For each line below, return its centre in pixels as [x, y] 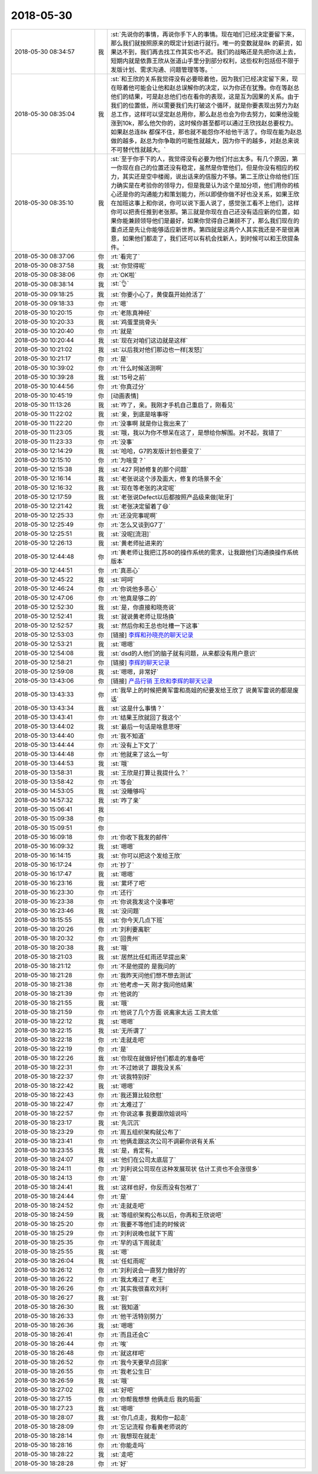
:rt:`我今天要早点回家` [140, 1362]
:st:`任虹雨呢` [129, 1261]
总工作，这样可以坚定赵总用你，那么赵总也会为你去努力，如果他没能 [205, 114]
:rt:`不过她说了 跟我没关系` [147, 1067]
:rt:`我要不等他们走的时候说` [149, 1224]
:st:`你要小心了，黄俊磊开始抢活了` [158, 294]
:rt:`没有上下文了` [134, 745]
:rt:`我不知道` [128, 736]
